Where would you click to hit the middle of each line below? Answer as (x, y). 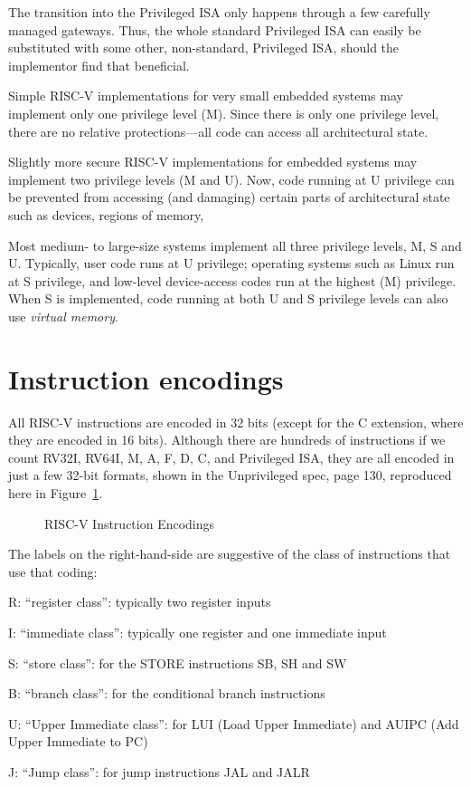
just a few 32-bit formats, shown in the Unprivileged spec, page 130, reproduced (230, 475)
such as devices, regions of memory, (106, 214)
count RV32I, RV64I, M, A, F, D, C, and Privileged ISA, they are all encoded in (231, 457)
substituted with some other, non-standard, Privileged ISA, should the (204, 48)
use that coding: (53, 571)
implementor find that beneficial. (99, 65)
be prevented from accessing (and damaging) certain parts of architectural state (229, 197)
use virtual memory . (63, 316)
